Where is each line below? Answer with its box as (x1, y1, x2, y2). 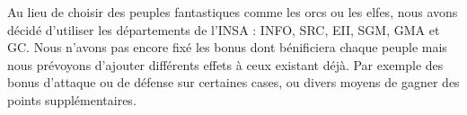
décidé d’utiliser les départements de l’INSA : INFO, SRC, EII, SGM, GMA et (7, 20, 440, 39)
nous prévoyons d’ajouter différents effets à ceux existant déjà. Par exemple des (7, 55, 444, 74)
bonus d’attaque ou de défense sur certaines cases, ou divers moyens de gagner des (7, 73, 460, 92)
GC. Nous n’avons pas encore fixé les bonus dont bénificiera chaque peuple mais (7, 38, 447, 57)
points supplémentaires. (7, 90, 137, 109)
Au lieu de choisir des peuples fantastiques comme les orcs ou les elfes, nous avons (7, 3, 458, 21)
